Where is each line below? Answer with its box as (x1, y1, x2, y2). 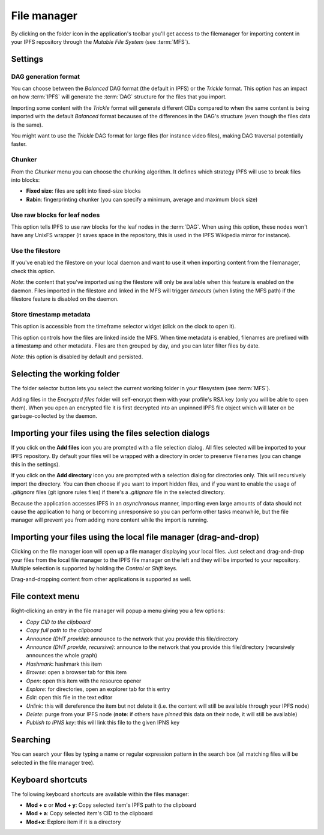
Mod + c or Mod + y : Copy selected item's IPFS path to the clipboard (26, 801, 197, 809)
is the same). (11, 121, 43, 128)
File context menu (11, 591, 80, 601)
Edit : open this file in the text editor (26, 694, 113, 701)
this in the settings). (11, 461, 60, 468)
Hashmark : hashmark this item (26, 660, 102, 668)
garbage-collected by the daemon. (11, 412, 97, 420)
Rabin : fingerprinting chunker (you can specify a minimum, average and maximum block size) (26, 196, 258, 203)
